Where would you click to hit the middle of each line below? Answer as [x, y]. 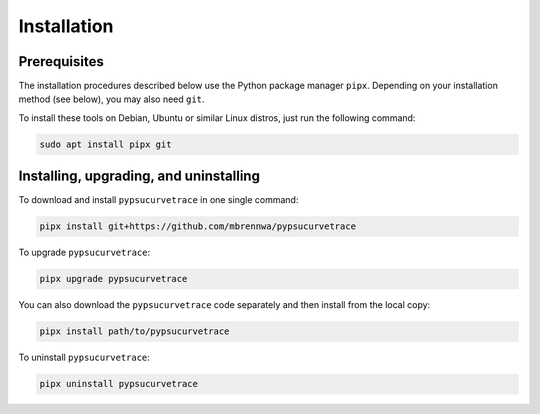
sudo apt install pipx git [105, 144]
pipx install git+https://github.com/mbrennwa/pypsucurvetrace [198, 226]
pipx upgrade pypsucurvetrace [113, 279]
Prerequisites [61, 61]
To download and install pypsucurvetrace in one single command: [158, 200]
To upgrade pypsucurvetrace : [84, 252]
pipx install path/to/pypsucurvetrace [134, 331]
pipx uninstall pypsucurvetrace [119, 384]
